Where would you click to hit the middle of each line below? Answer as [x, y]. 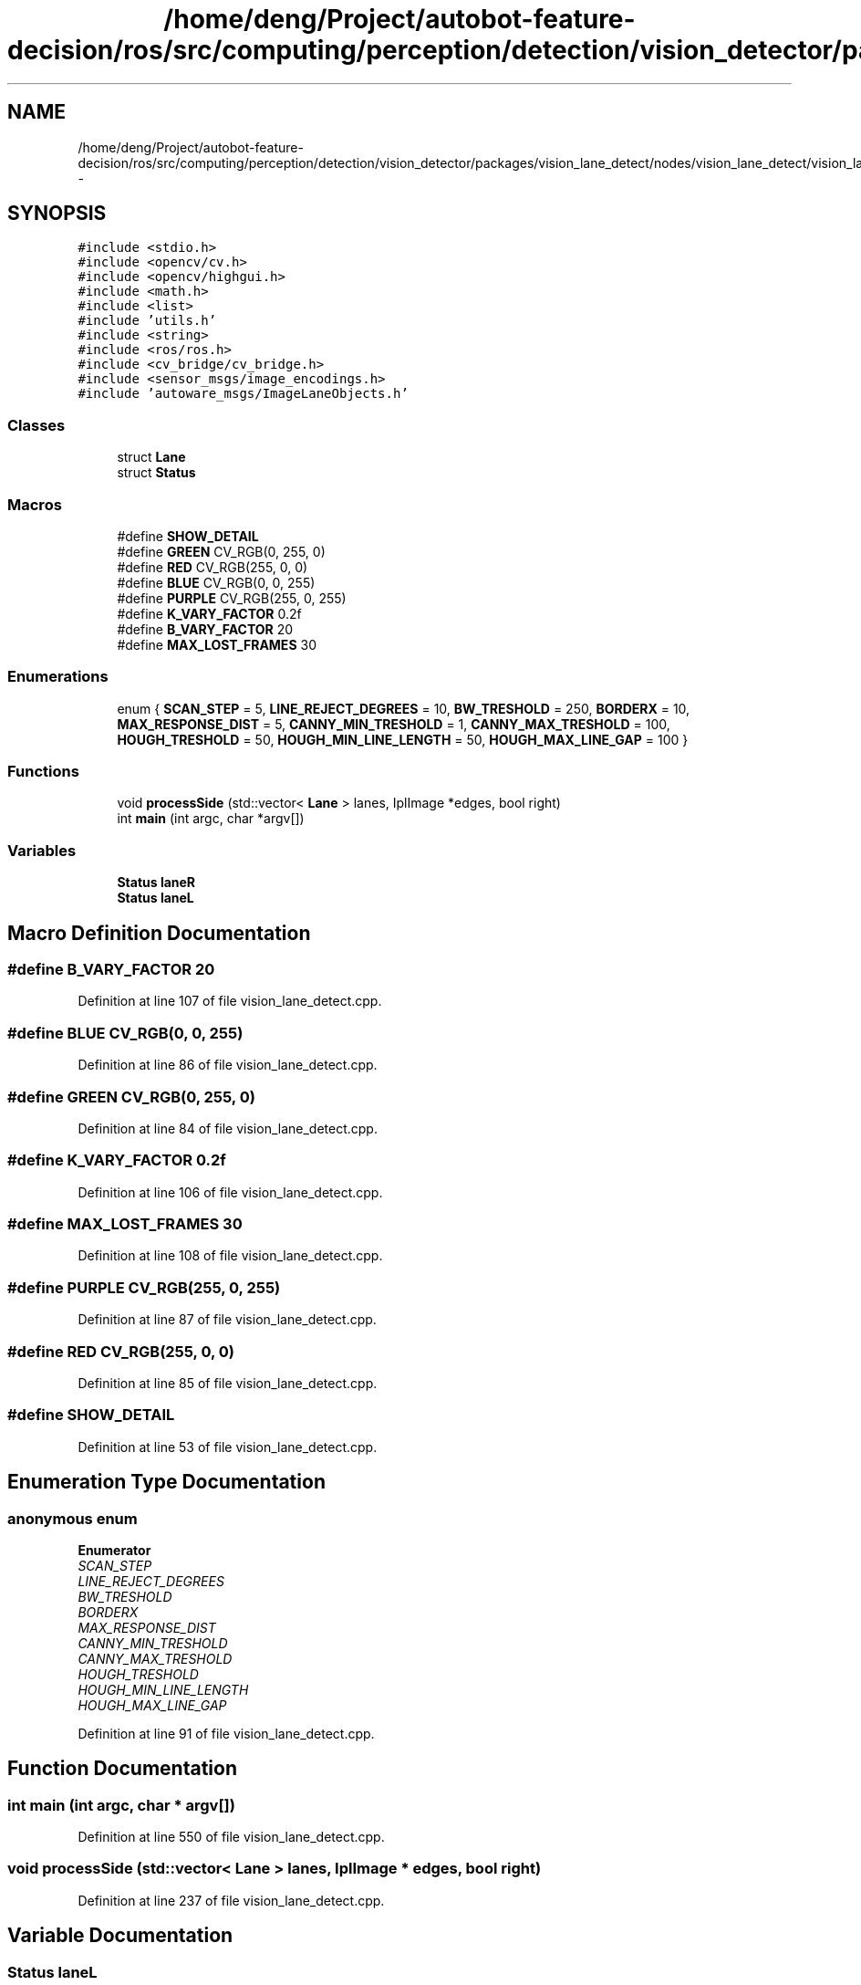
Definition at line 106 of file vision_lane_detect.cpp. [230, 1192]
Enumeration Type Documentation [166, 1482]
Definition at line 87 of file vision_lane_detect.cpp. [227, 1320]
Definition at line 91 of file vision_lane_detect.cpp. [226, 1733]
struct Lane [151, 457]
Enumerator [114, 1550]
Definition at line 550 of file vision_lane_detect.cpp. [231, 1837]
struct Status [156, 473]
